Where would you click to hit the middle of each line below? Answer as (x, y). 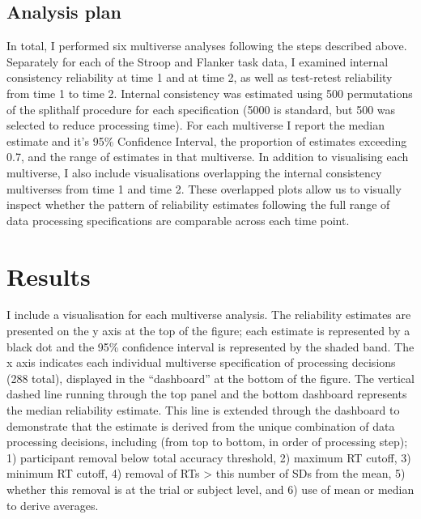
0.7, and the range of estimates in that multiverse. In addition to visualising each (208, 157)
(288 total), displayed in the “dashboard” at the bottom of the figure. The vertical (210, 378)
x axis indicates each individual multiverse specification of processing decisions (201, 362)
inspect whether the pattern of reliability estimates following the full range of (198, 204)
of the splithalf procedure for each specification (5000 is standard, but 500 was (201, 109)
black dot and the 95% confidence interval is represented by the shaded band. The (210, 346)
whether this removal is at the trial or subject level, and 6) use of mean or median (210, 489)
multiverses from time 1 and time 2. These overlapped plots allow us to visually (204, 188)
